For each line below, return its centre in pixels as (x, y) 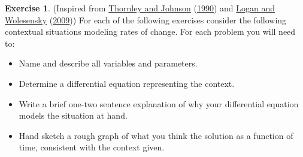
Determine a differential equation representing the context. (127, 83)
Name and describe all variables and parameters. (108, 63)
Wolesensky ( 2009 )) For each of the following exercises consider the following (146, 19)
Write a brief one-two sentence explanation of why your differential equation (159, 103)
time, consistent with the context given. (92, 147)
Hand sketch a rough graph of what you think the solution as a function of (156, 135)
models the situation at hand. (73, 115)
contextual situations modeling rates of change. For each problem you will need (150, 31)
